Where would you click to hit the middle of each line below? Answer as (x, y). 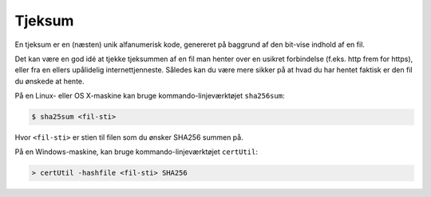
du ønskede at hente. (49, 81)
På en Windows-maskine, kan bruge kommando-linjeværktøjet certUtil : (136, 152)
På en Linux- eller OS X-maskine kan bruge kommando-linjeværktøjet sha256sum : (150, 96)
